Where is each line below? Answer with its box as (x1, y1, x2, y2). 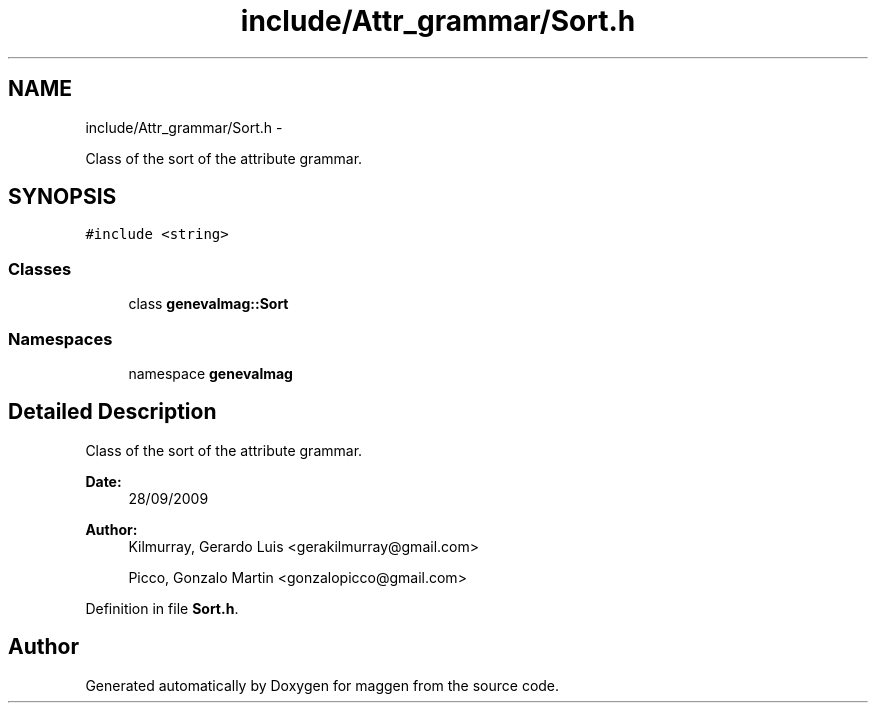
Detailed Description (8, 399, 217, 425)
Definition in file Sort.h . (85, 599, 239, 617)
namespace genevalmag (128, 364, 293, 382)
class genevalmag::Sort (128, 295, 289, 313)
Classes (8, 258, 72, 279)
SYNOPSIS (8, 184, 117, 210)
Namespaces (8, 328, 113, 349)
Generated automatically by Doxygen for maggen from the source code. (85, 676, 560, 694)
